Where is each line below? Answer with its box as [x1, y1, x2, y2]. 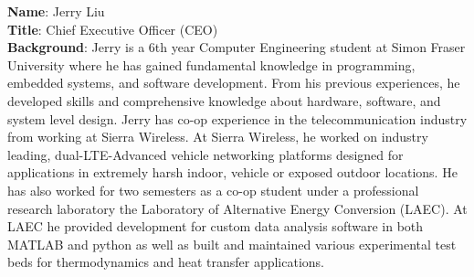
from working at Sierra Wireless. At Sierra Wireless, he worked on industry [7, 127, 428, 146]
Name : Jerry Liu [7, 2, 105, 20]
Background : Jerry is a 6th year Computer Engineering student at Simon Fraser [7, 37, 466, 57]
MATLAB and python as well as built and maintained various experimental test [7, 234, 457, 253]
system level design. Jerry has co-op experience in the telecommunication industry [7, 109, 468, 128]
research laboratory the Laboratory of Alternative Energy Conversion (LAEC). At [7, 198, 468, 218]
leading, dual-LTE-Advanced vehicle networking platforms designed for [7, 144, 404, 164]
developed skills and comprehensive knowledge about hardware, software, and [7, 91, 441, 110]
